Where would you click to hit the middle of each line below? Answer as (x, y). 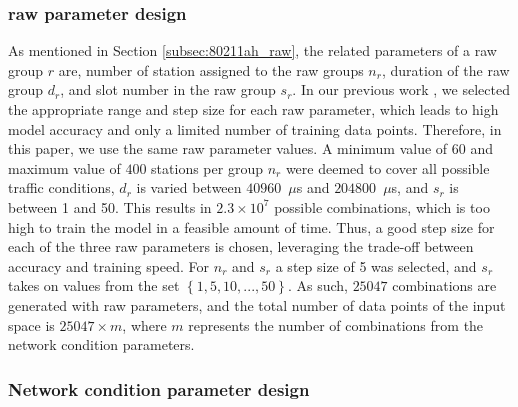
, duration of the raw (445, 69)
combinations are (444, 285)
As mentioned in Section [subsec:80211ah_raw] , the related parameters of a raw (252, 50)
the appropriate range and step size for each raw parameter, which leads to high (253, 109)
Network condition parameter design (159, 388)
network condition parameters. (101, 344)
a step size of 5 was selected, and (376, 265)
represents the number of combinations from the (336, 324)
